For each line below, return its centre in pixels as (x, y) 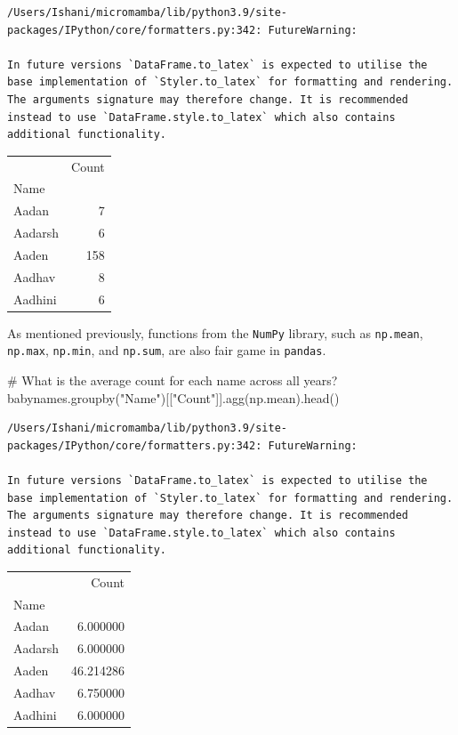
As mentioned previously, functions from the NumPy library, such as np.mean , (215, 332)
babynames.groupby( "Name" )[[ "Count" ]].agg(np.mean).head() (173, 397)
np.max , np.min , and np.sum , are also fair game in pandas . (167, 350)
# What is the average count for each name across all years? (173, 380)
